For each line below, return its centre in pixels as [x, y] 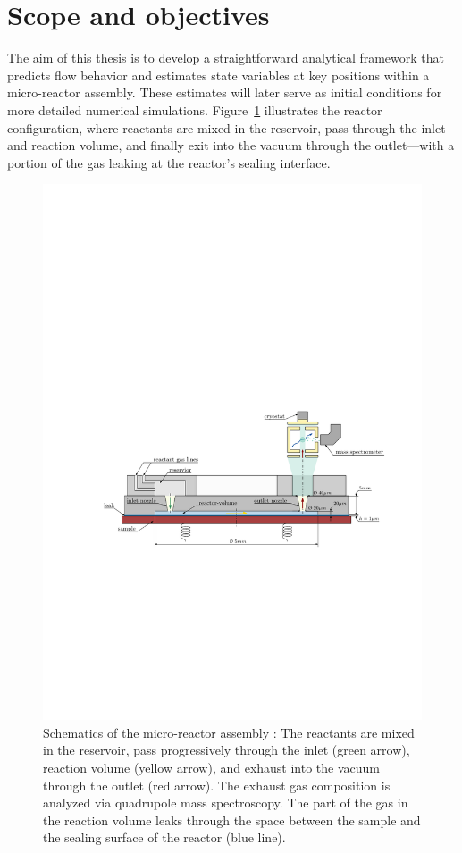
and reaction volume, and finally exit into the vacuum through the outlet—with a [231, 145]
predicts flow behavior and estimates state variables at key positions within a [218, 75]
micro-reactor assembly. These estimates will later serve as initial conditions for [225, 92]
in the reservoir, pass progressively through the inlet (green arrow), [227, 750]
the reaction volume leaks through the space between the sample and [232, 820]
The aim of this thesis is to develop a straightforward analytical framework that [226, 58]
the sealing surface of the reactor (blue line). [164, 837]
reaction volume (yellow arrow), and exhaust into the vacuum [212, 767]
